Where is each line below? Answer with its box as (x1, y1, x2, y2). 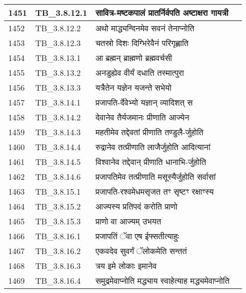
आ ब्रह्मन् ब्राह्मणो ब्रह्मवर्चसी (95, 52, 172, 64)
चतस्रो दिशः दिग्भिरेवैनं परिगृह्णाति (95, 37, 189, 49)
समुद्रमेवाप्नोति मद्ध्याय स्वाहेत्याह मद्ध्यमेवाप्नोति (95, 275, 230, 286)
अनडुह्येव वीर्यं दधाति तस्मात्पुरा (95, 67, 184, 78)
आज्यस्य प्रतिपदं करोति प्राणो (95, 200, 178, 212)
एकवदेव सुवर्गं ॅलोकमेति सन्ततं (95, 245, 187, 257)
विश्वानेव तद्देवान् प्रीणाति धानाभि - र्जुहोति (95, 156, 206, 168)
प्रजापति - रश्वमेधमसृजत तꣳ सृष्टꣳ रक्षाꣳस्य (95, 185, 214, 197)
